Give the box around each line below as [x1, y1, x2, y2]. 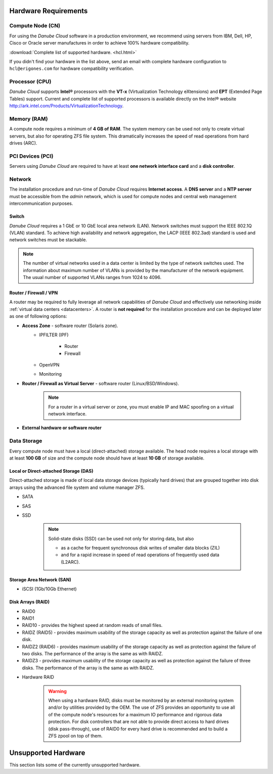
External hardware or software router [22, 425, 102, 431]
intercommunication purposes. [9, 200, 73, 207]
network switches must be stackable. [9, 237, 87, 243]
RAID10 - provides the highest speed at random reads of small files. [22, 622, 163, 628]
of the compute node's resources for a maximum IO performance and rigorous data [48, 711, 222, 717]
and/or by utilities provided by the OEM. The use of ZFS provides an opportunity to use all [48, 704, 235, 710]
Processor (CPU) [9, 78, 52, 85]
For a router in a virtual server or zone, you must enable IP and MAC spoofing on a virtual [48, 403, 234, 409]
